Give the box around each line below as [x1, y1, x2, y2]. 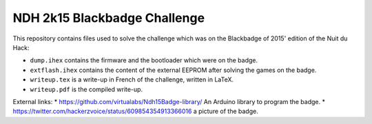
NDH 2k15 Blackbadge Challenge [12, 10, 205, 25]
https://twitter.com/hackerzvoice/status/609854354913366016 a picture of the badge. [12, 107, 258, 116]
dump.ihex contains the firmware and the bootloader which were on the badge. [30, 56, 258, 64]
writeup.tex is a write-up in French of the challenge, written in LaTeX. [30, 75, 234, 84]
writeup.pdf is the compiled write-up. [30, 85, 143, 93]
